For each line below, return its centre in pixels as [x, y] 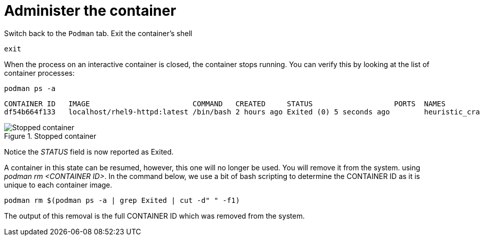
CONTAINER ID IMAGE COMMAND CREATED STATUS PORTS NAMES [225, 103]
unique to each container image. [58, 185]
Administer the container [90, 11]
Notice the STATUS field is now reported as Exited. [89, 152]
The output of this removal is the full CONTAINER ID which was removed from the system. [155, 216]
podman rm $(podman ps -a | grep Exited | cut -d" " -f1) [122, 200]
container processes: [39, 73]
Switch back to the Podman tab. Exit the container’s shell [98, 33]
